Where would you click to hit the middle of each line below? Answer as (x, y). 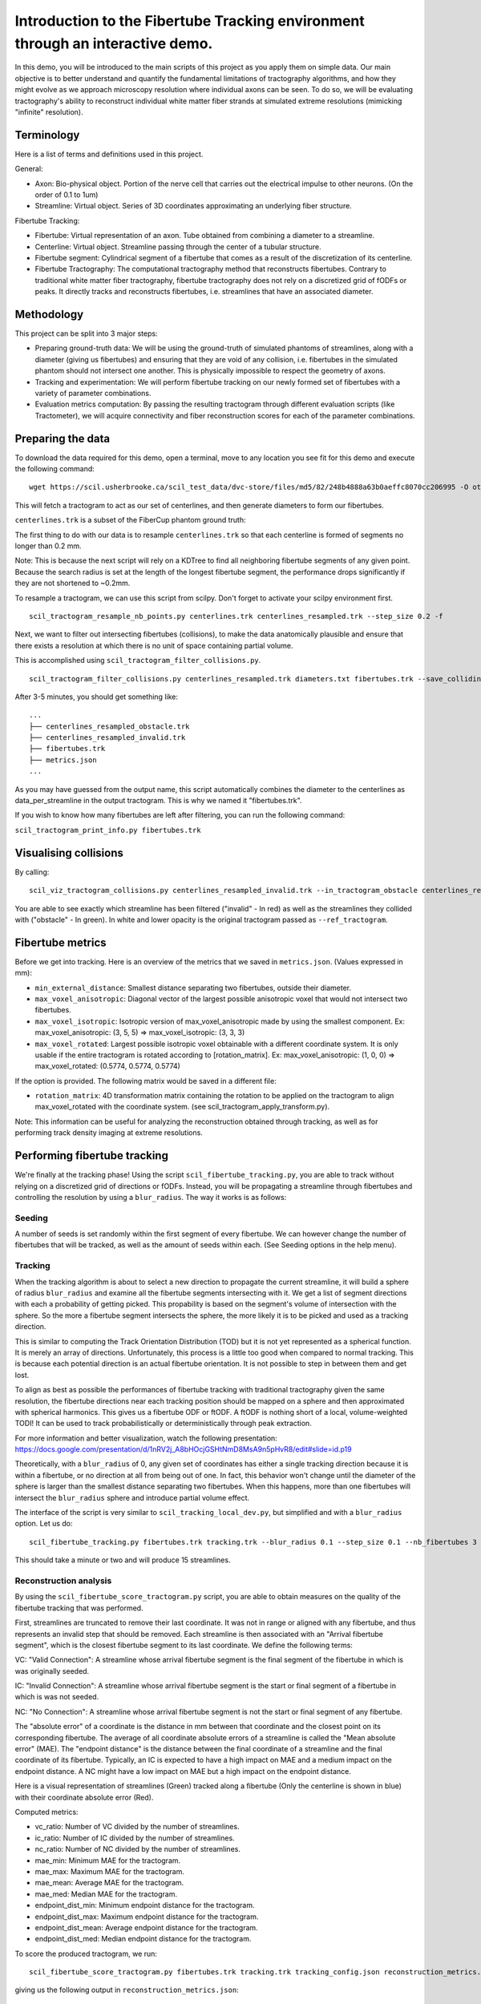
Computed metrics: (47, 1812)
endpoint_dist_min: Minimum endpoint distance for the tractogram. (145, 1905)
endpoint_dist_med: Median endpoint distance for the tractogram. (143, 1939)
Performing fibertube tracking (91, 1156)
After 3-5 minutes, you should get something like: (96, 697)
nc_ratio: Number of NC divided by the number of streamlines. (137, 1849)
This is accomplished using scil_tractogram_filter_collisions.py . (138, 661)
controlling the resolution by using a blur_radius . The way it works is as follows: (151, 1197)
